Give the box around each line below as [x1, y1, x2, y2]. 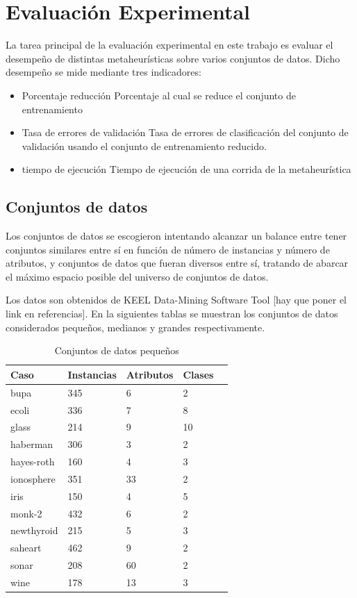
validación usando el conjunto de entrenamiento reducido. [22, 138, 267, 153]
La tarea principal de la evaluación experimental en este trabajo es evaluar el [6, 38, 333, 52]
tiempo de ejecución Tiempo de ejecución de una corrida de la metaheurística [22, 162, 351, 176]
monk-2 [10, 506, 42, 520]
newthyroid [10, 523, 58, 538]
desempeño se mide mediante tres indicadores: [6, 65, 201, 79]
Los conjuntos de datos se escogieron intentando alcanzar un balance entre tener [6, 229, 347, 243]
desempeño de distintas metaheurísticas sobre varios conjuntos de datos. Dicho [6, 51, 340, 65]
